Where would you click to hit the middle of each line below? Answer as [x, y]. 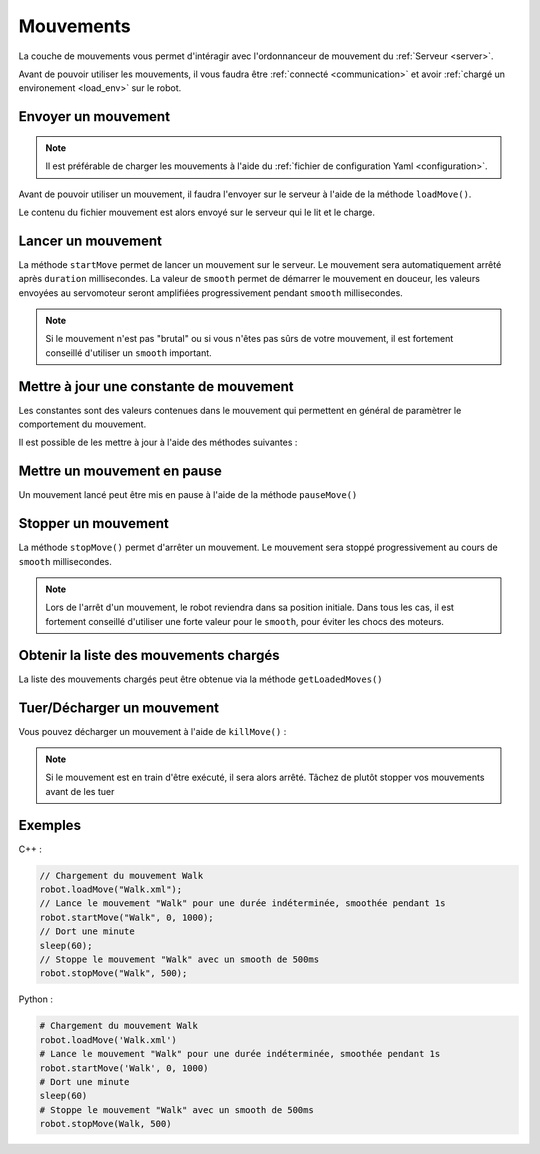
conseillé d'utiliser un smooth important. [128, 352]
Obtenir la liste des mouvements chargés [149, 655]
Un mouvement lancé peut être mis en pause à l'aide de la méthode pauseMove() [188, 495]
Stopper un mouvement [94, 523]
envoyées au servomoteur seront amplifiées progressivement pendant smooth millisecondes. [211, 292]
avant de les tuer [80, 791]
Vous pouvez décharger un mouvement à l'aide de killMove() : [152, 731]
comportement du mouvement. [82, 424]
